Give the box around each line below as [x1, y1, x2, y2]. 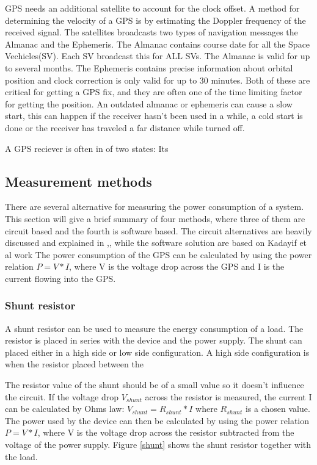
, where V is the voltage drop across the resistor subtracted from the [37, 426, 294, 439]
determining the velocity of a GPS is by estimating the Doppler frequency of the [5, 13, 306, 26]
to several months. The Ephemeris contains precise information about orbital [5, 61, 293, 74]
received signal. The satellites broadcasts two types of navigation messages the [5, 26, 298, 38]
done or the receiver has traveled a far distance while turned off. [5, 121, 245, 134]
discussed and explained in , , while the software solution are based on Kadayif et [5, 236, 307, 249]
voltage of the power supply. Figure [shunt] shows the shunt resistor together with [5, 438, 312, 451]
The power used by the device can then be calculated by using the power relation [5, 414, 310, 427]
